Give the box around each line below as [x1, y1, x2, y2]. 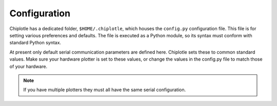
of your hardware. [9, 63, 48, 69]
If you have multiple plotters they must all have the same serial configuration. [23, 87, 186, 93]
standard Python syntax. [9, 40, 62, 46]
